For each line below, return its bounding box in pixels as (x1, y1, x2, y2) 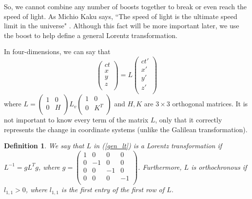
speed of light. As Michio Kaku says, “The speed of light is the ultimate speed (4, 11, 237, 21)
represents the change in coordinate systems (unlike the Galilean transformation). (4, 124, 248, 134)
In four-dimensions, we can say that (4, 46, 111, 57)
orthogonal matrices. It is (172, 99, 248, 109)
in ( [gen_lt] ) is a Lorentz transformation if (94, 140, 222, 151)
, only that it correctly (155, 115, 222, 125)
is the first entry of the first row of (61, 184, 164, 195)
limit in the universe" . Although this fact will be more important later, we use (4, 20, 239, 31)
